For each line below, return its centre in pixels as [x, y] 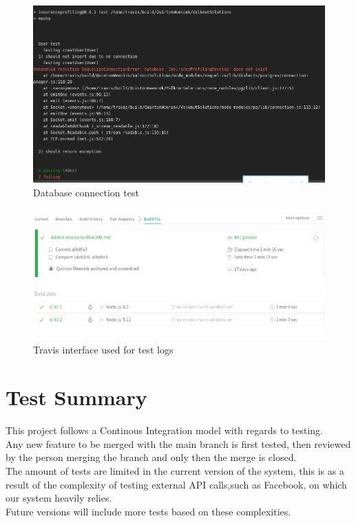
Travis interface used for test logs [103, 350]
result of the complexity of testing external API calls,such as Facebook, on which [176, 484]
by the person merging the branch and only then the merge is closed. [151, 457]
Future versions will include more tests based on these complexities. [148, 511]
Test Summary [76, 397]
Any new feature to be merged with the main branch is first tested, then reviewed [178, 443]
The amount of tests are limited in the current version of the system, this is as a [175, 470]
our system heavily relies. [59, 498]
